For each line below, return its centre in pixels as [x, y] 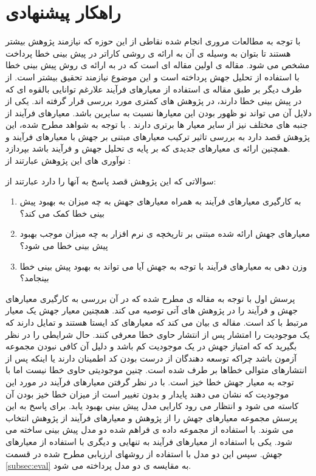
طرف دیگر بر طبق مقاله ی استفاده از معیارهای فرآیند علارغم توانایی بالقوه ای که [154, 89]
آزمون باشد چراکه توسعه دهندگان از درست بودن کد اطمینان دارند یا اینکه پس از [151, 358]
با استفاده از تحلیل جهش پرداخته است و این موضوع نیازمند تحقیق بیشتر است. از [153, 76]
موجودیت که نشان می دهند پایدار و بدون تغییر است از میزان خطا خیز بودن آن [147, 394]
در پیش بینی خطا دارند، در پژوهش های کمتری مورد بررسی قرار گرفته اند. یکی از [154, 101]
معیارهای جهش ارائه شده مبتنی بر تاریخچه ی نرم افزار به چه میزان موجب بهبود [165, 233]
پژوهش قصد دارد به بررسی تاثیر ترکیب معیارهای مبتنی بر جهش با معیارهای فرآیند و [158, 136]
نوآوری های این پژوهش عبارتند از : [68, 160]
